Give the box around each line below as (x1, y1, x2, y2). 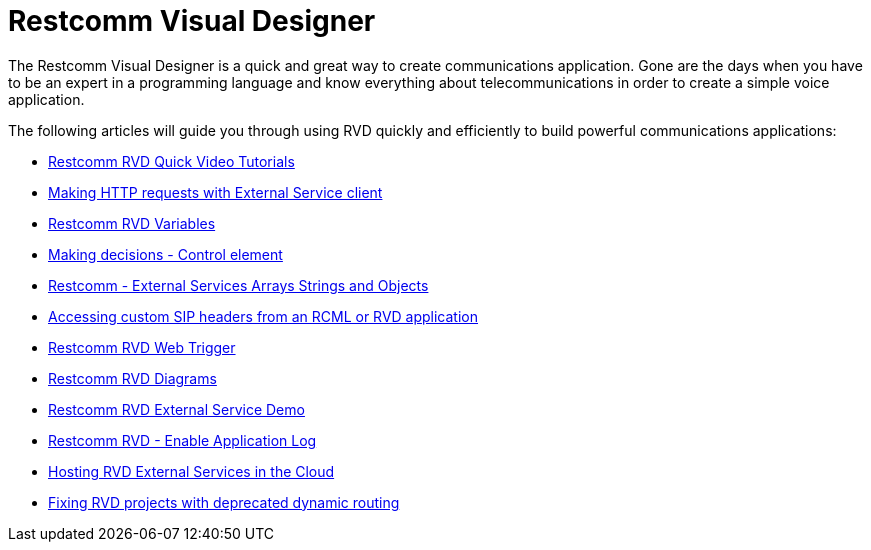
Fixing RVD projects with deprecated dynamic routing (48, 493, 400, 511)
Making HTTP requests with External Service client (48, 183, 383, 201)
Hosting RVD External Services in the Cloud (48, 462, 335, 480)
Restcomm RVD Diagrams (48, 369, 217, 387)
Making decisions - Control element (48, 245, 283, 263)
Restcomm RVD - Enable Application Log (48, 431, 317, 449)
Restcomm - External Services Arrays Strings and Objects (48, 276, 429, 294)
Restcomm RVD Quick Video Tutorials (48, 152, 295, 170)
